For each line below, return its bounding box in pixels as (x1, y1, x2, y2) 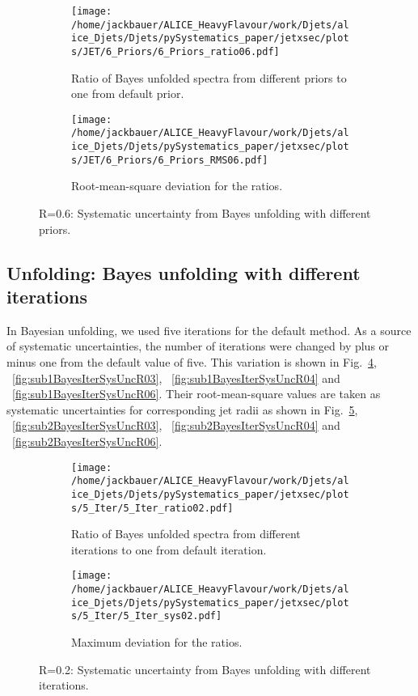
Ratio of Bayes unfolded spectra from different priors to (71, 69, 347, 86)
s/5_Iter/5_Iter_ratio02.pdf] (71, 502, 234, 514)
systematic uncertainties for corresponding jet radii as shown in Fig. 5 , (6, 401, 358, 418)
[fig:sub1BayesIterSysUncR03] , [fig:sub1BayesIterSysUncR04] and (12, 369, 340, 386)
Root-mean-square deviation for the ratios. (71, 177, 283, 194)
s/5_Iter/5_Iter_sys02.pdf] (71, 610, 222, 622)
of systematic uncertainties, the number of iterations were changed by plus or (6, 337, 390, 354)
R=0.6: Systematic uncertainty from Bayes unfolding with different (39, 205, 371, 222)
